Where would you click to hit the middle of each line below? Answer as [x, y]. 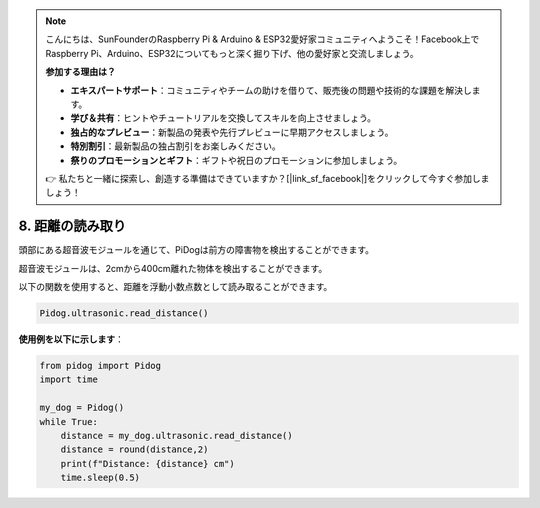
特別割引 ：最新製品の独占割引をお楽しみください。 [175, 146]
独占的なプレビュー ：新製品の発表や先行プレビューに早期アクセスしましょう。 [232, 132]
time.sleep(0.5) [100, 478]
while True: [69, 421]
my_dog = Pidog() [82, 408]
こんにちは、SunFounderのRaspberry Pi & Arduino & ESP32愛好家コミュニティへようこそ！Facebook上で [262, 39]
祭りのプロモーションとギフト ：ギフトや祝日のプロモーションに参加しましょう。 [236, 160]
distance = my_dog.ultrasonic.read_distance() [177, 435]
